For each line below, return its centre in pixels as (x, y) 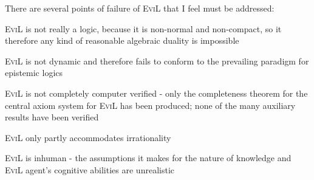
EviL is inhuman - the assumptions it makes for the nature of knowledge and (148, 158)
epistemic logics (34, 73)
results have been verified (52, 117)
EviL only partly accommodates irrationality (88, 137)
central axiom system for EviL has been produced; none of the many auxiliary (150, 105)
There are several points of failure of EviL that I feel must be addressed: (140, 8)
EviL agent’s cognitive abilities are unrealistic (90, 169)
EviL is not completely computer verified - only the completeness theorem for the (156, 93)
